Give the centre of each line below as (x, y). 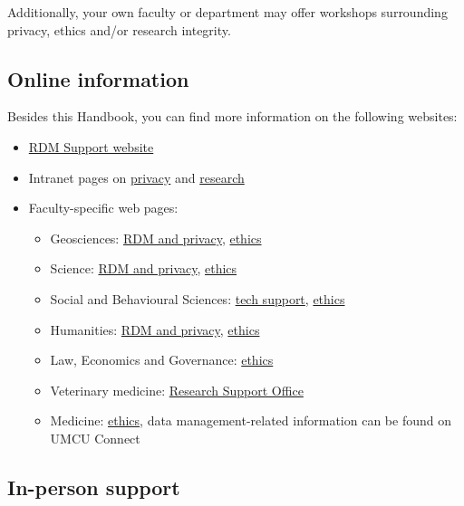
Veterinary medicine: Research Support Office (177, 390)
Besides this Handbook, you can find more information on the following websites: (232, 116)
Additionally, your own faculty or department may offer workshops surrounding (227, 12)
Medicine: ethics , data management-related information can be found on (251, 420)
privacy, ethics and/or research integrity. (119, 29)
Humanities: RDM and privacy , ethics (155, 329)
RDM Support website (91, 146)
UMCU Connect (95, 438)
